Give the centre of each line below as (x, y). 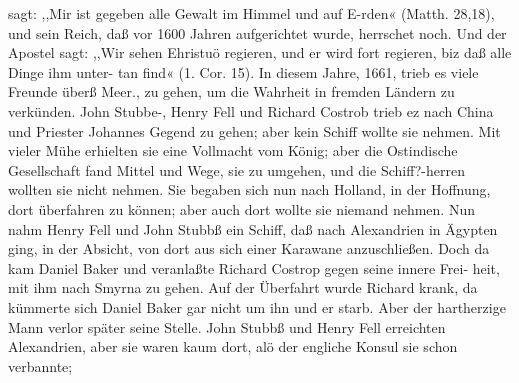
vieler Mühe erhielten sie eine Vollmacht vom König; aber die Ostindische (233, 150)
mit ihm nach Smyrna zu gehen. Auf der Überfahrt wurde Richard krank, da (243, 287)
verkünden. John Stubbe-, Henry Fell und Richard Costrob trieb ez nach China (251, 110)
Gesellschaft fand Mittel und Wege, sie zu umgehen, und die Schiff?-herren (236, 169)
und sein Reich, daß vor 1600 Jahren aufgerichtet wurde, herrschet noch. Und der (257, 32)
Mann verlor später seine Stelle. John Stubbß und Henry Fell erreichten (227, 326)
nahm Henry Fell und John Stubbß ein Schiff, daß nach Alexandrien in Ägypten (253, 228)
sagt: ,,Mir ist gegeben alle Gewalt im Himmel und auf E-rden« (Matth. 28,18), (251, 13)
